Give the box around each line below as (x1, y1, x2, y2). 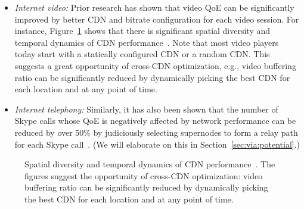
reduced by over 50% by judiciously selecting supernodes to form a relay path (14, 126, 298, 138)
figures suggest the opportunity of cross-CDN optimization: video (24, 169, 263, 182)
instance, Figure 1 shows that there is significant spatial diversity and (14, 24, 271, 37)
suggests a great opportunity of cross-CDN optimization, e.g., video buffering (14, 59, 296, 71)
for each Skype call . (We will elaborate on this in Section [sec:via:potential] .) (14, 138, 300, 150)
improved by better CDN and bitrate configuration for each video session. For (14, 13, 299, 25)
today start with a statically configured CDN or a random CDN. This (14, 48, 270, 60)
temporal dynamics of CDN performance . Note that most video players (14, 36, 279, 48)
